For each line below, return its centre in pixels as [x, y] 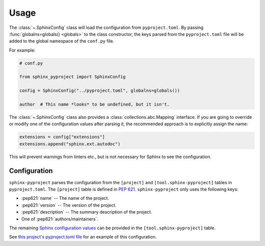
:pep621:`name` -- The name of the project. [65, 198]
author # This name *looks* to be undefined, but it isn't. [94, 105]
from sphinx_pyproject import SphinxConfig [73, 77]
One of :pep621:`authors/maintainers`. [60, 219]
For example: [22, 50]
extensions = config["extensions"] [62, 137]
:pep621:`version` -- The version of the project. [69, 205]
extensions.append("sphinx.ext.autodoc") [70, 144]
